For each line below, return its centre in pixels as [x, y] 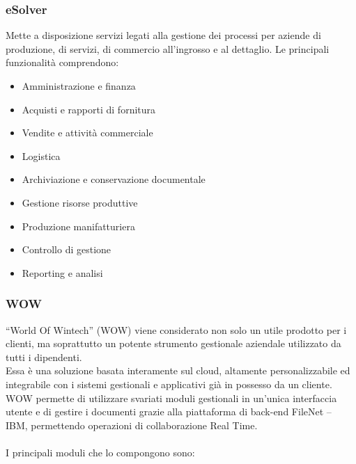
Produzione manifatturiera [78, 226]
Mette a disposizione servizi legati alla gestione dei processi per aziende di [163, 35]
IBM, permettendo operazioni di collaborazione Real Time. [132, 425]
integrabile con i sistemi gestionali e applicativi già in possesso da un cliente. [169, 384]
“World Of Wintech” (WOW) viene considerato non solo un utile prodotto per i [176, 329]
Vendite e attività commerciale [87, 133]
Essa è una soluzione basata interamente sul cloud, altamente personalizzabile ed [178, 370]
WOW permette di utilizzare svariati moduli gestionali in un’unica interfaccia [171, 398]
